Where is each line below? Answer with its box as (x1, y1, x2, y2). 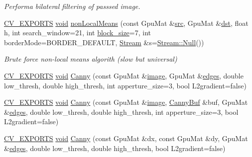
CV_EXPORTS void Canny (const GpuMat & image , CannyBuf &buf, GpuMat (4, 97, 248, 107)
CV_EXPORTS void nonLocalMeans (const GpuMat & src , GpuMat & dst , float (4, 17, 249, 28)
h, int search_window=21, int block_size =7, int (4, 27, 151, 38)
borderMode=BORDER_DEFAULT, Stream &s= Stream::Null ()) (4, 37, 204, 47)
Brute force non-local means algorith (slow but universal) (4, 54, 177, 64)
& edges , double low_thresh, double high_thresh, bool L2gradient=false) (4, 143, 226, 153)
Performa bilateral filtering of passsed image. (4, 1, 140, 11)
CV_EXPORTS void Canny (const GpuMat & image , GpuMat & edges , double (4, 70, 244, 80)
